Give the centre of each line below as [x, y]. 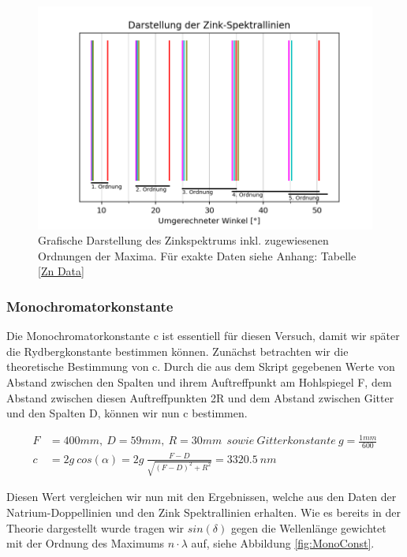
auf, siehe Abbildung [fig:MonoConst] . [283, 543]
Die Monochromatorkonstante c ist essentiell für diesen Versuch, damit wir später [203, 336]
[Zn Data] [61, 271]
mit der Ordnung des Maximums [86, 543]
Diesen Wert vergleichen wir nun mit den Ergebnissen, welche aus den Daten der [202, 497]
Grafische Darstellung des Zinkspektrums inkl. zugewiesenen [183, 240]
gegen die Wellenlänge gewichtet [308, 527]
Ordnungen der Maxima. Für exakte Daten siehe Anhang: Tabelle [197, 255]
